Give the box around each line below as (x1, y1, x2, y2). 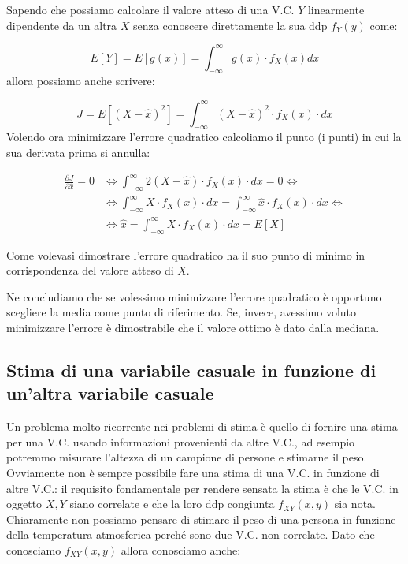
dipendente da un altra (6, 17, 117, 33)
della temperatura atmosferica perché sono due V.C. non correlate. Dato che (6, 526, 375, 543)
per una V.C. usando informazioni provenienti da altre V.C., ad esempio (6, 433, 355, 450)
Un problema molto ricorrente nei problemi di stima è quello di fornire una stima (6, 418, 398, 435)
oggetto (6, 495, 43, 512)
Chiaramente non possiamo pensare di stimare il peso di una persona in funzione (6, 510, 396, 527)
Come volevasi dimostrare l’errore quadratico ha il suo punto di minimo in (6, 246, 365, 263)
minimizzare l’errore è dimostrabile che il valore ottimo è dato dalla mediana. (6, 319, 380, 335)
